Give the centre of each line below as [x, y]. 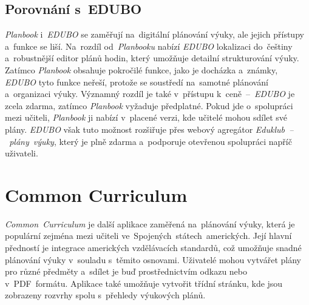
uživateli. [22, 153]
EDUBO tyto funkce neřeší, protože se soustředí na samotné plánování [137, 82]
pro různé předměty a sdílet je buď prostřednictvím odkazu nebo [126, 271]
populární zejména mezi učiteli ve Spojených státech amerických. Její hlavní [148, 236]
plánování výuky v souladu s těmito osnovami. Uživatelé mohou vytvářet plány [153, 259]
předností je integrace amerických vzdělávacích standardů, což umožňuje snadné [153, 248]
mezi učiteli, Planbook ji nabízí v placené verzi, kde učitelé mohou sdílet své [146, 117]
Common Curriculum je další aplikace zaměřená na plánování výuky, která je [150, 223]
